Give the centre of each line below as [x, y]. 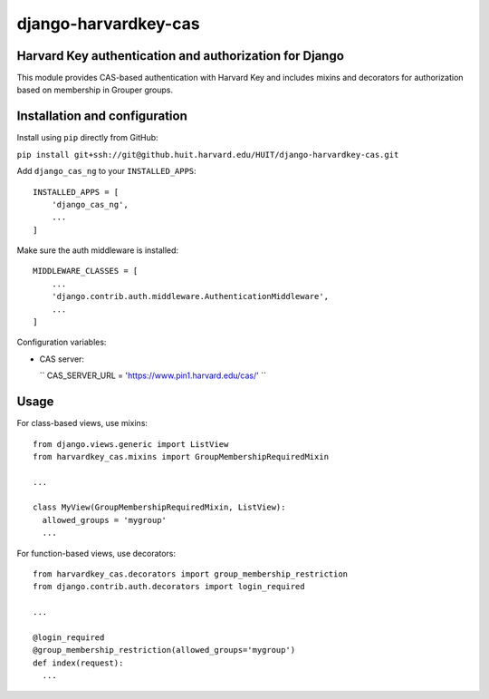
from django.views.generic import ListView [131, 444]
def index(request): [78, 663]
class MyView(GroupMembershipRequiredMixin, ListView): [159, 507]
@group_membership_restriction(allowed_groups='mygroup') [164, 650]
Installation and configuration [102, 116]
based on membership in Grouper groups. [95, 90]
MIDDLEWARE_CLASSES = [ [86, 271]
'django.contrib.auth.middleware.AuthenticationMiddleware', [190, 296]
